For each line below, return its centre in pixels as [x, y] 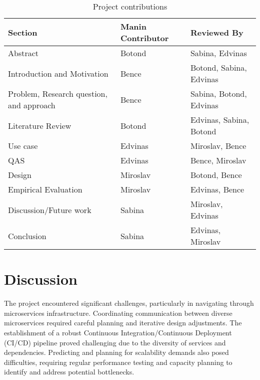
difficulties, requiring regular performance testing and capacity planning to [118, 362]
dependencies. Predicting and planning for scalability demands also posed [116, 352]
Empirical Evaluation [45, 189]
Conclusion [27, 236]
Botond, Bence [216, 175]
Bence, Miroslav [218, 160]
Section [23, 32]
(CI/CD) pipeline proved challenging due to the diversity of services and [115, 342]
